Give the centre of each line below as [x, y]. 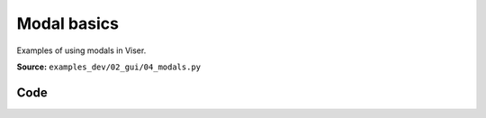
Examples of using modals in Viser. [81, 50]
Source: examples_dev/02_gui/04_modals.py [109, 67]
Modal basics [67, 23]
